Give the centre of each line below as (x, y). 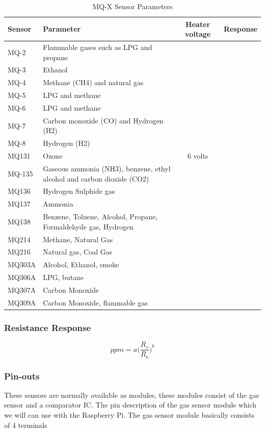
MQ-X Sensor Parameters (132, 6)
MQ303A (22, 264)
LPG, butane (63, 277)
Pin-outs (22, 376)
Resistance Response (48, 327)
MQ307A (22, 289)
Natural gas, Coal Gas (78, 252)
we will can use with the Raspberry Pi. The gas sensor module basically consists (129, 414)
